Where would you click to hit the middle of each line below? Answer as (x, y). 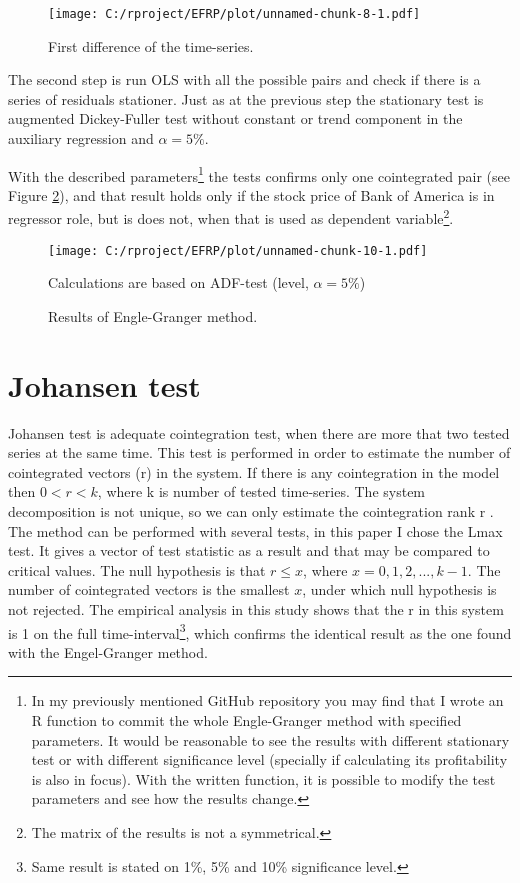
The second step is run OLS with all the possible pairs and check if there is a (244, 79)
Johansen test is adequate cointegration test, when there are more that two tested (259, 432)
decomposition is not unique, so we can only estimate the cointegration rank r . (251, 511)
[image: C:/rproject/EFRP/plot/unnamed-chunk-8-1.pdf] (234, 14)
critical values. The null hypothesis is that (137, 569)
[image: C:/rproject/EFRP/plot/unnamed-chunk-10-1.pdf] (238, 250)
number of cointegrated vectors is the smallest (149, 589)
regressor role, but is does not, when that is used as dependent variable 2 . (231, 217)
